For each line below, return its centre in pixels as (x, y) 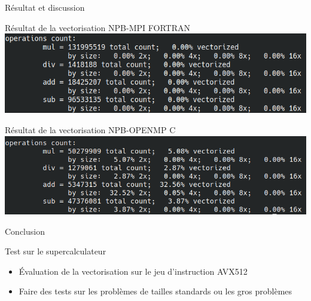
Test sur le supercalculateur (56, 251)
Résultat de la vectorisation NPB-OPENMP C (90, 129)
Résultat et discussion (45, 7)
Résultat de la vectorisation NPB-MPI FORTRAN (97, 27)
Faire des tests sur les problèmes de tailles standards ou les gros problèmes (155, 291)
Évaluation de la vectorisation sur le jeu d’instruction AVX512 (133, 271)
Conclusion (25, 231)
